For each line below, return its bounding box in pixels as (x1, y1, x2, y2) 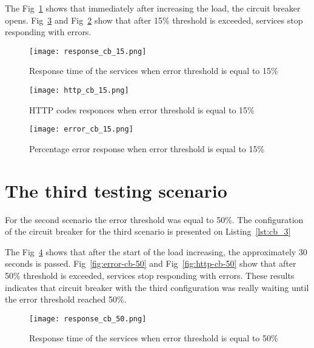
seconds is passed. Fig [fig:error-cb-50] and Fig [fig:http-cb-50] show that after (5, 257, 296, 270)
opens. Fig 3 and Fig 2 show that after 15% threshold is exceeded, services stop (5, 13, 303, 26)
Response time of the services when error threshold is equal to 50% (29, 332, 278, 344)
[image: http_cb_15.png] (29, 86, 129, 95)
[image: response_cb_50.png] (29, 314, 147, 323)
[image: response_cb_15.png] (29, 47, 147, 56)
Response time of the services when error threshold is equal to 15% (29, 64, 278, 77)
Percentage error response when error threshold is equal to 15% (29, 142, 265, 155)
